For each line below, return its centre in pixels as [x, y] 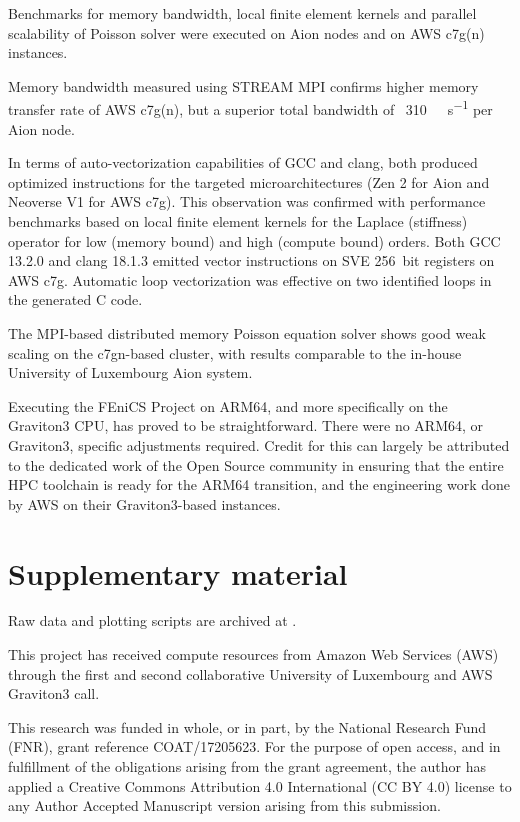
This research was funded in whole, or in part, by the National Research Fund [247, 726]
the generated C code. [75, 299]
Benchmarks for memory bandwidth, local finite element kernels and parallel [242, 13]
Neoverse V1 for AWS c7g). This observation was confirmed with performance [247, 201]
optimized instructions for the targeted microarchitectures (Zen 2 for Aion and [249, 181]
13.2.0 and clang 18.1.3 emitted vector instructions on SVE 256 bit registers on [251, 260]
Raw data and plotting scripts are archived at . [152, 620]
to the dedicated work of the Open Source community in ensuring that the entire [256, 464]
